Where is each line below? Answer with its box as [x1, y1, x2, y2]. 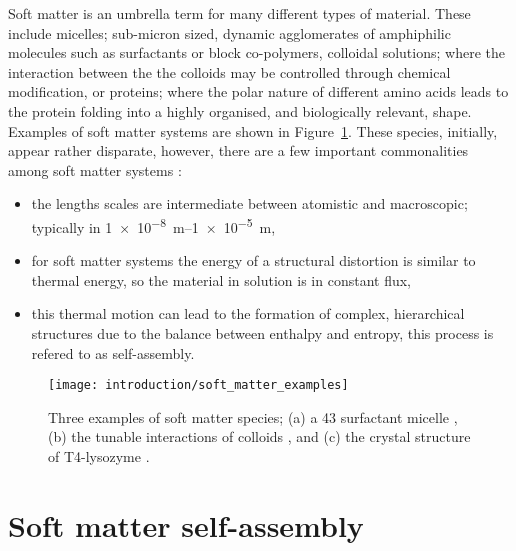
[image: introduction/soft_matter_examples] [48, 378, 349, 393]
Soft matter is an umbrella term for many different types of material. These [8, 3, 471, 23]
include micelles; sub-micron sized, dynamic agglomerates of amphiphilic [8, 22, 451, 43]
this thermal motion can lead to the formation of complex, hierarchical [31, 303, 465, 324]
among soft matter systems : [8, 159, 182, 180]
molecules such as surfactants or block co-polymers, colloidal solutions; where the [8, 42, 505, 63]
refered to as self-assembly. [31, 342, 195, 363]
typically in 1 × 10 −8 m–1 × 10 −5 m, [31, 213, 276, 237]
